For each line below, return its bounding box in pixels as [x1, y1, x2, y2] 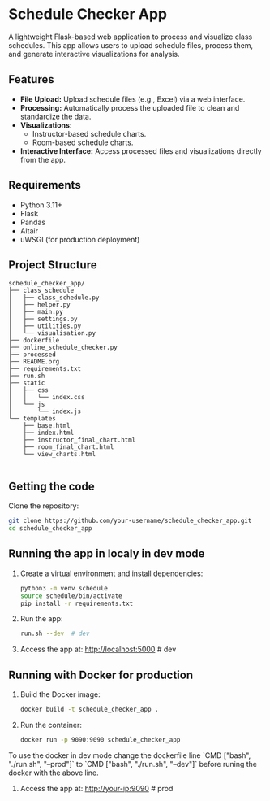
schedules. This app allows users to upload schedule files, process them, [8, 40, 254, 50]
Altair [19, 225, 39, 236]
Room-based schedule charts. [32, 137, 134, 147]
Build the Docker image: [19, 690, 101, 699]
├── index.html [23, 429, 75, 438]
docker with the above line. [8, 768, 99, 777]
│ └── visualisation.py [8, 329, 96, 337]
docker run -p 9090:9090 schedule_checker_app [19, 735, 181, 744]
